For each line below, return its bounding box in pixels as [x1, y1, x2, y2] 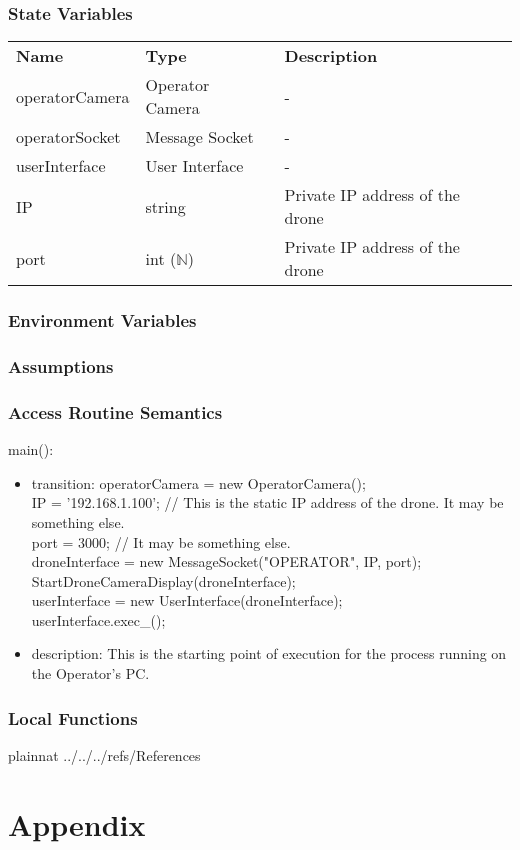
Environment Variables [8, 308, 197, 333]
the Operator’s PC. [31, 663, 150, 684]
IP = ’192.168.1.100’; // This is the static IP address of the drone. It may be [31, 492, 504, 513]
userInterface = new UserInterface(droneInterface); [31, 590, 343, 611]
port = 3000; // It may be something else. [31, 531, 291, 552]
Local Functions [8, 705, 138, 730]
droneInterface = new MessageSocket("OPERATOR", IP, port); [31, 551, 422, 572]
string [145, 194, 186, 218]
